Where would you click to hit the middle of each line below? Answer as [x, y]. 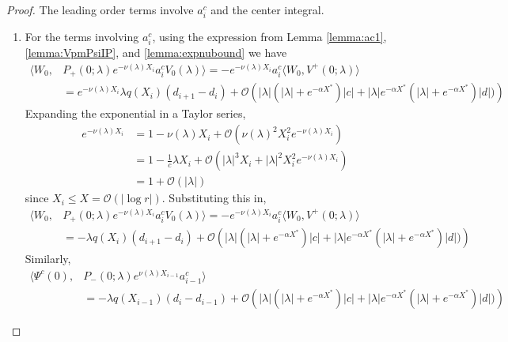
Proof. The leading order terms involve [100, 9]
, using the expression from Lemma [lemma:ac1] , [269, 37]
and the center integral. [267, 9]
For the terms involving [82, 37]
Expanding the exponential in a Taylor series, [135, 113]
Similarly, [48, 259]
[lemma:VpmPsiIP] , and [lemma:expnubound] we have [156, 53]
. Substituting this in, [214, 198]
